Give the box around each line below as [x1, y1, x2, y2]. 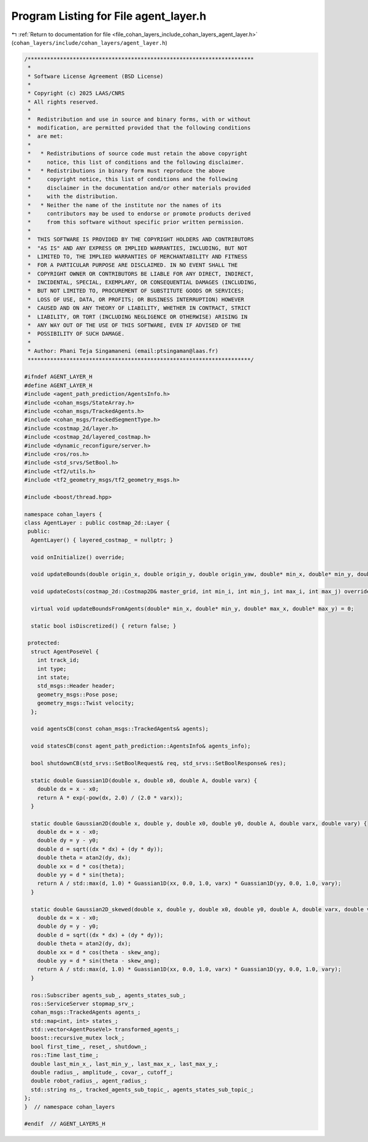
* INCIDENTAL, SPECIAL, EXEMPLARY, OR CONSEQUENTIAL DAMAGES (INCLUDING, [28, 279, 258, 286]
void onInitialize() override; [31, 554, 125, 561]
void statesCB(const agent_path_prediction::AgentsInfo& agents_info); [31, 743, 251, 750]
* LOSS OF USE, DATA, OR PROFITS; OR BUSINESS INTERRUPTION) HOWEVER [28, 296, 245, 303]
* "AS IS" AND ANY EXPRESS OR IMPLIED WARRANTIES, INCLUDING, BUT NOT [28, 244, 248, 252]
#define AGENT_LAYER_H [24, 382, 93, 389]
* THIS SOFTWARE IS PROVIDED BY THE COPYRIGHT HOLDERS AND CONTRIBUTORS [28, 236, 255, 243]
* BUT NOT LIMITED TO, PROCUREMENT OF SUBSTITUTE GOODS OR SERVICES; [28, 287, 245, 295]
